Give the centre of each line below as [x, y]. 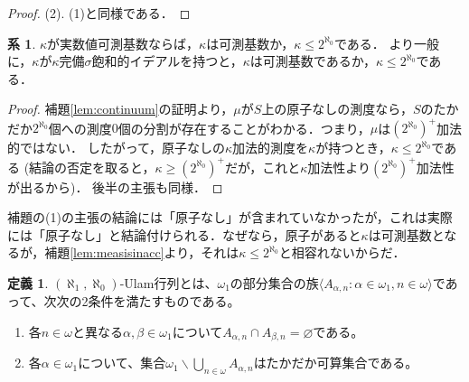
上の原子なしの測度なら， [337, 109]
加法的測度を [271, 148]
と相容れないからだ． [342, 252]
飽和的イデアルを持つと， [167, 61]
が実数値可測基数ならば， [123, 43]
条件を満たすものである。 [164, 301]
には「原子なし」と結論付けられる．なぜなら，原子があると [184, 234]
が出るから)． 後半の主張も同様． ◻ [115, 186]
